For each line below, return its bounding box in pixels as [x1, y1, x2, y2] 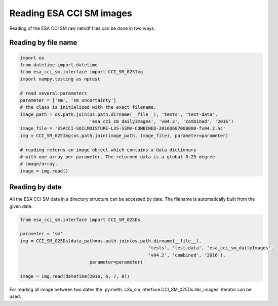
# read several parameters [20, 90, 87, 96]
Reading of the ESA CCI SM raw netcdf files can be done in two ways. [9, 25, 155, 31]
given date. [9, 203, 33, 209]
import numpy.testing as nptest [20, 76, 101, 82]
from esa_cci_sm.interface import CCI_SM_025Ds [20, 216, 140, 223]
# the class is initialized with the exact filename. [20, 104, 156, 110]
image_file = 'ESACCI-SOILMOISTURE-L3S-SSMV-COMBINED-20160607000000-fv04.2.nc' [20, 125, 226, 132]
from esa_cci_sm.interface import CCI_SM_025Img [20, 69, 143, 75]
